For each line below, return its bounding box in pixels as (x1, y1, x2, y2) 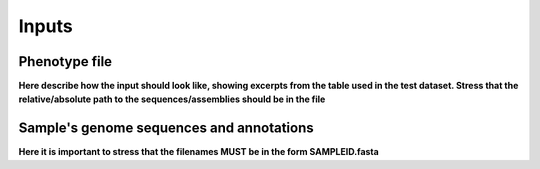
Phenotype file (18, 53, 113, 70)
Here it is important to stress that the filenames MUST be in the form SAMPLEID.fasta (18, 146, 379, 158)
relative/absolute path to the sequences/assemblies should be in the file (18, 93, 326, 105)
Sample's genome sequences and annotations (18, 120, 314, 137)
